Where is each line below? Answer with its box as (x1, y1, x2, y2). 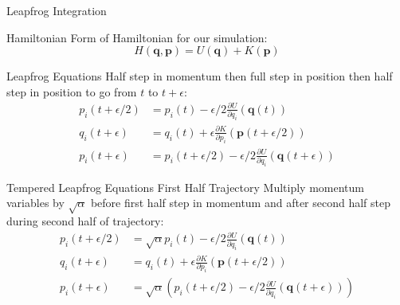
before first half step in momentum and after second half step (90, 194, 391, 211)
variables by (6, 194, 65, 211)
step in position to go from (6, 83, 137, 100)
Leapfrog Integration (6, 2, 107, 18)
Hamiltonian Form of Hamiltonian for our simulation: (6, 29, 268, 45)
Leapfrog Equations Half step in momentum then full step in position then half (6, 68, 393, 84)
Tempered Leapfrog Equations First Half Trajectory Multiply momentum (6, 178, 364, 195)
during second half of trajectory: (6, 213, 164, 229)
